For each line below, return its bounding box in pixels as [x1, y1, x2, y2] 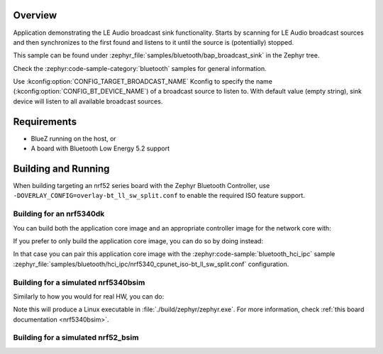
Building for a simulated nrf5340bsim [13, 277, 145, 287]
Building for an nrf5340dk [13, 209, 105, 219]
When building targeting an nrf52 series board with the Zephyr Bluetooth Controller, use [13, 182, 270, 190]
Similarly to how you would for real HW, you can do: [13, 292, 165, 301]
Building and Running [13, 162, 110, 175]
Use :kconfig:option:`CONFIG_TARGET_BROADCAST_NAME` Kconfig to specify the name [13, 77, 273, 86]
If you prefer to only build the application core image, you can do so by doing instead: [13, 236, 264, 245]
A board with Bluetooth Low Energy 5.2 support [30, 144, 170, 153]
